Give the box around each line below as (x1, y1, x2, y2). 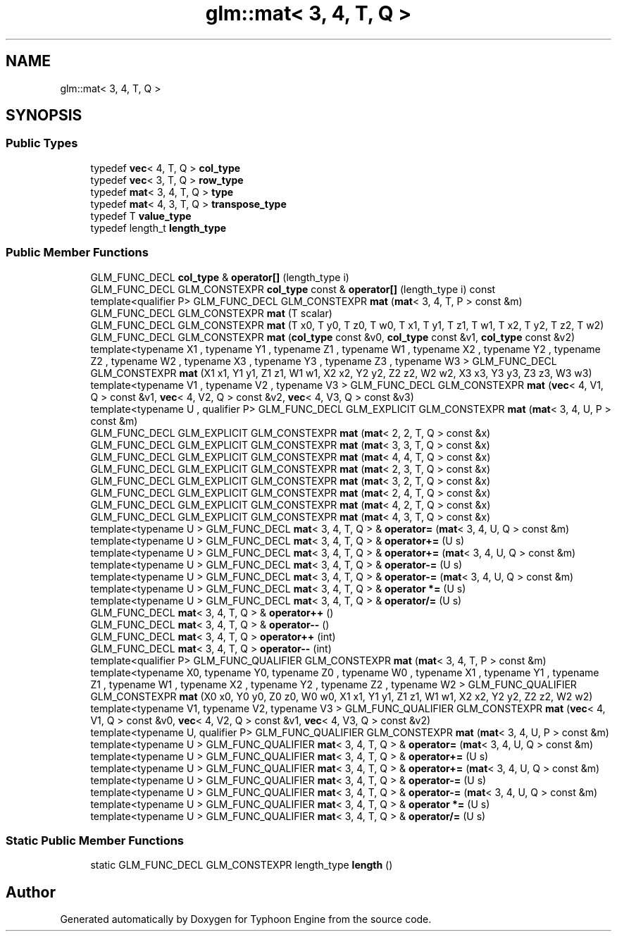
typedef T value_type (90, 209, 192, 222)
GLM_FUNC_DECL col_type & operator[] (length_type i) (90, 271, 349, 283)
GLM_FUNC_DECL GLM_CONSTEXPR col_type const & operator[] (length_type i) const (90, 283, 496, 295)
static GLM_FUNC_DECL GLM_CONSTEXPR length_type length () (90, 859, 393, 871)
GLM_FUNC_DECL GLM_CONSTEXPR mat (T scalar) (90, 306, 332, 319)
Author (6, 883, 56, 901)
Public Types (6, 136, 78, 151)
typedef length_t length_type (90, 221, 227, 234)
